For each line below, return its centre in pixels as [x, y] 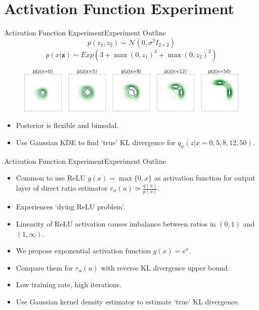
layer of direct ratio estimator [62, 188]
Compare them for [45, 267]
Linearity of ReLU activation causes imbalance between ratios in [116, 223]
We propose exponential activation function [83, 251]
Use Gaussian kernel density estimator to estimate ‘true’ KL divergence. [128, 301]
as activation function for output [205, 178]
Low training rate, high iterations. [69, 284]
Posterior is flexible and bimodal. [67, 125]
